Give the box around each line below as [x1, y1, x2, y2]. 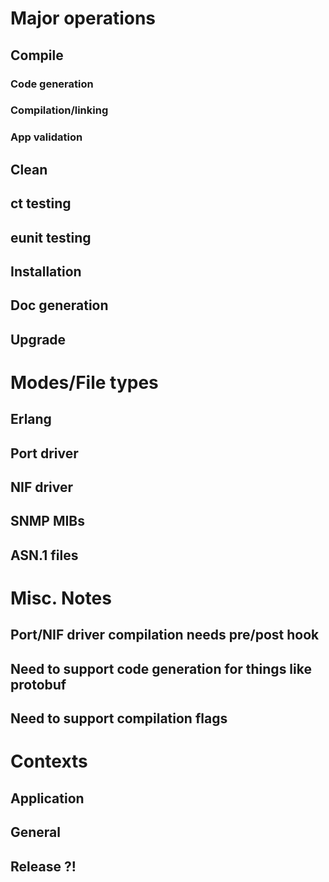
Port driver [10, 445, 79, 462]
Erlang [10, 411, 52, 428]
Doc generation [10, 297, 109, 314]
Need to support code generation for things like [10, 660, 312, 677]
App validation [10, 130, 83, 144]
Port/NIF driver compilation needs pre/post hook [10, 627, 320, 644]
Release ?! [10, 858, 77, 875]
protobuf [10, 676, 67, 693]
